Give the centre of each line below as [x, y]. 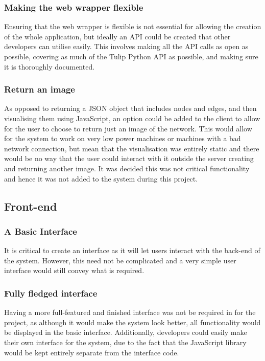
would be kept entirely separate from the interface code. [92, 352]
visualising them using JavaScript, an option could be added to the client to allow [132, 118]
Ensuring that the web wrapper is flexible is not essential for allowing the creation [133, 26]
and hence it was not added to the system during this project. [101, 178]
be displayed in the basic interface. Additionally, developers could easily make [126, 332]
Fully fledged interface [51, 293]
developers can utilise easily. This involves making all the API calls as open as [126, 46]
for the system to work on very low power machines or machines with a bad [123, 138]
